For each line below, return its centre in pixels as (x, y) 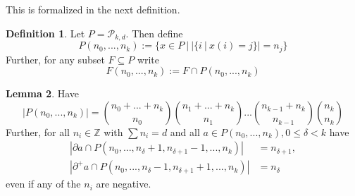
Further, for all (38, 131)
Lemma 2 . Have (43, 93)
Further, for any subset (55, 59)
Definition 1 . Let (45, 33)
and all (185, 131)
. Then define (154, 33)
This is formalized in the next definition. (93, 9)
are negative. (124, 184)
